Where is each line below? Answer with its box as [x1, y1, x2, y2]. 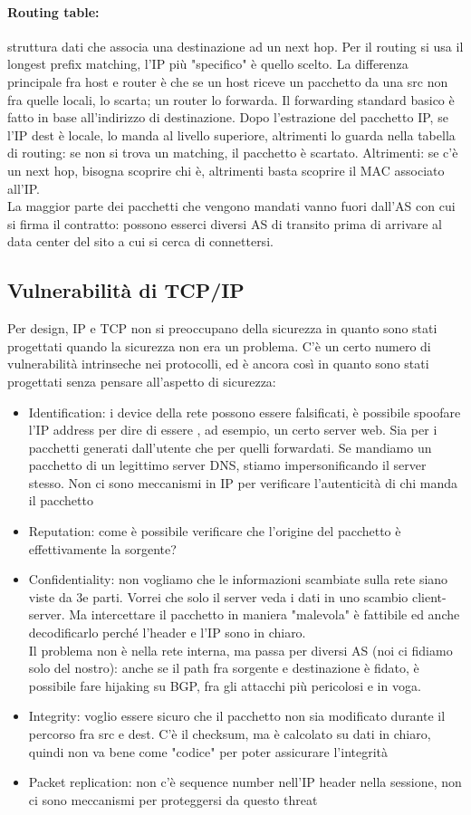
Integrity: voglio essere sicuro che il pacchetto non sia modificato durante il [28, 706, 446, 725]
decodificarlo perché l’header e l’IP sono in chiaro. [28, 623, 306, 642]
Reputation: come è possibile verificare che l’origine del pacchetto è [28, 522, 401, 541]
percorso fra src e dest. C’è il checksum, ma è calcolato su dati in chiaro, [28, 724, 431, 743]
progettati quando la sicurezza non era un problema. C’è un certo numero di [7, 336, 431, 355]
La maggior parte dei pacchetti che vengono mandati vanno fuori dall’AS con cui [7, 197, 456, 216]
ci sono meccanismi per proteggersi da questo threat [28, 790, 318, 809]
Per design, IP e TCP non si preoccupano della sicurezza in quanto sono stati [7, 319, 437, 338]
